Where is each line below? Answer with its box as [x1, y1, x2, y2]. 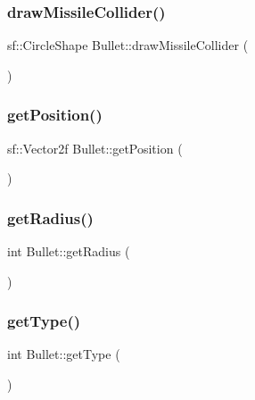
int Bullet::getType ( [7, 345, 120, 363]
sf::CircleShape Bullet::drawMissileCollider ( [7, 36, 249, 54]
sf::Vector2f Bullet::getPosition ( [7, 138, 183, 157]
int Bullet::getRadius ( [7, 242, 130, 261]
